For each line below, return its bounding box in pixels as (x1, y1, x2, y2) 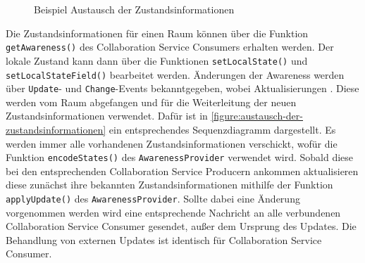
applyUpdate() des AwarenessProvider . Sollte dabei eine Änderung (6, 191, 300, 206)
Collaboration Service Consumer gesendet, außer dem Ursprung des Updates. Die (6, 219, 357, 233)
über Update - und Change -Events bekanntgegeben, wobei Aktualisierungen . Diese (6, 81, 359, 96)
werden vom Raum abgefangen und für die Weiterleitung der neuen (6, 94, 297, 109)
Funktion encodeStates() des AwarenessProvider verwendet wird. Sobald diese (6, 150, 354, 165)
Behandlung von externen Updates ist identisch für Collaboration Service (6, 232, 322, 247)
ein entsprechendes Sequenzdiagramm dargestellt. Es (109, 122, 336, 136)
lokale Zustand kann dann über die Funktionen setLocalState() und (6, 53, 308, 68)
